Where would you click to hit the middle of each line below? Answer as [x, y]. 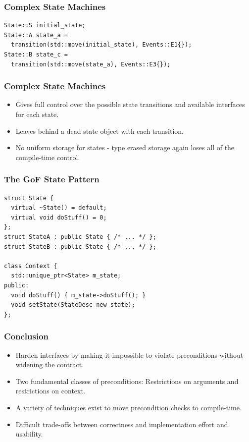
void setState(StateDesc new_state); [73, 305]
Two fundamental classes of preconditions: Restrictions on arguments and [127, 381]
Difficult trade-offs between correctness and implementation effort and [122, 424]
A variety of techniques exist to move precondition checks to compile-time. [128, 407]
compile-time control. [48, 157]
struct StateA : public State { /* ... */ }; [80, 237]
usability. [29, 434]
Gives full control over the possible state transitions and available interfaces [130, 104]
